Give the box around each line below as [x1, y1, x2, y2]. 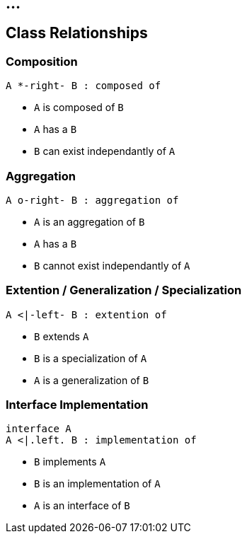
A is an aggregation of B [34, 215, 145, 228]
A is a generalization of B [34, 373, 149, 386]
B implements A [34, 456, 106, 468]
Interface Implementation [6, 398, 149, 412]
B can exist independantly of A [34, 145, 176, 158]
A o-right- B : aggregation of [6, 194, 179, 206]
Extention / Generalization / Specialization [6, 283, 242, 298]
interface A [6, 423, 71, 435]
